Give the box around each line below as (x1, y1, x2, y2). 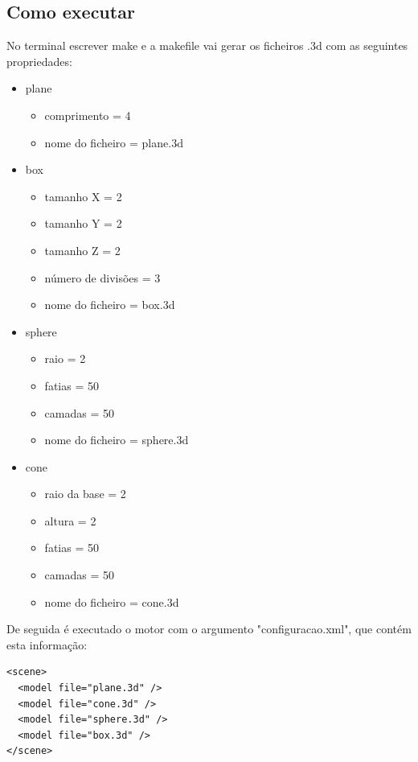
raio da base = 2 (44, 485, 126, 502)
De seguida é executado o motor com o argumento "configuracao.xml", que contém (6, 620, 412, 637)
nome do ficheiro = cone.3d (44, 593, 179, 610)
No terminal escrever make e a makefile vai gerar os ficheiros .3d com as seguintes (6, 37, 408, 54)
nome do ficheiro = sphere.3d (44, 431, 189, 448)
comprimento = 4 (44, 106, 131, 123)
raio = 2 (44, 350, 86, 367)
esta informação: (6, 636, 88, 653)
